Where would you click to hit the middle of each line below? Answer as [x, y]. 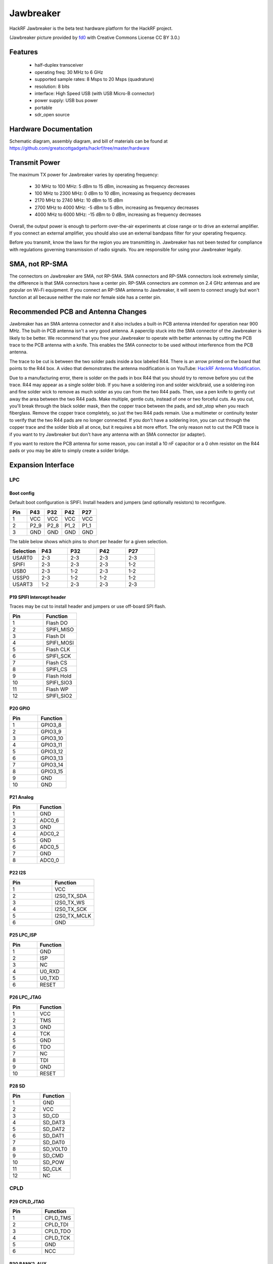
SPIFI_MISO [60, 629]
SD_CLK [52, 1169]
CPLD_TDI [56, 1225]
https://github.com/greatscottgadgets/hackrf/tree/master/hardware [79, 148]
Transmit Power [35, 163]
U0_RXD [50, 971]
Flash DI [56, 636]
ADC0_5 [49, 847]
